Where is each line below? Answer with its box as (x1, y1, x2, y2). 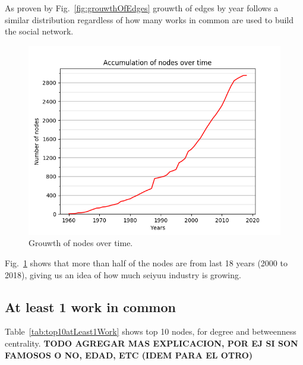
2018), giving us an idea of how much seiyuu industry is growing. (5, 268, 241, 281)
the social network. (5, 25, 74, 37)
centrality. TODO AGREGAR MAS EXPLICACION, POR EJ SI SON (5, 336, 298, 349)
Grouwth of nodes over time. (29, 237, 133, 249)
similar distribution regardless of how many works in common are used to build (5, 13, 294, 26)
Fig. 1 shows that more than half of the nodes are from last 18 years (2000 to (5, 256, 288, 269)
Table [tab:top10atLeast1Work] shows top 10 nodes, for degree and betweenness (5, 325, 296, 338)
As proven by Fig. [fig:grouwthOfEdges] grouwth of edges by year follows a (5, 2, 279, 14)
